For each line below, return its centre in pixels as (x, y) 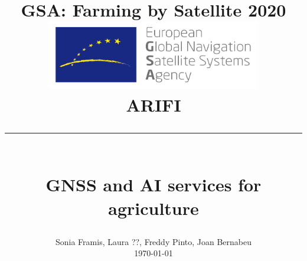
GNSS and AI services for (153, 185)
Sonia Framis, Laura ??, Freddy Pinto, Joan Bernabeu (153, 241)
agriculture (153, 208)
